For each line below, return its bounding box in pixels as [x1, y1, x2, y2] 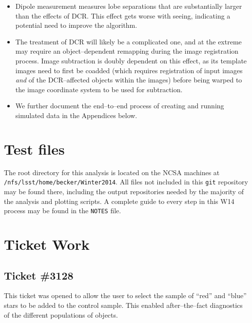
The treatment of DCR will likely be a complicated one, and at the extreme [15, 36, 242, 46]
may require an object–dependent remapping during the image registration [15, 46, 239, 56]
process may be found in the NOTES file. [4, 205, 121, 216]
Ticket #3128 [4, 267, 74, 283]
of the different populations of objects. [4, 309, 118, 320]
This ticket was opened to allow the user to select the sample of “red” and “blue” [4, 290, 247, 301]
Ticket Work [4, 234, 90, 254]
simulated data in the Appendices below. [15, 110, 137, 120]
